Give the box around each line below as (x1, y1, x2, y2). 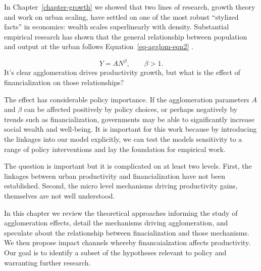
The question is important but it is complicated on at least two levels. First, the (4, 161, 252, 171)
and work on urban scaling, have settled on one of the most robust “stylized (4, 11, 239, 22)
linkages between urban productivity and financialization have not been (4, 170, 226, 181)
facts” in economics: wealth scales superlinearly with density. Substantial (4, 21, 229, 32)
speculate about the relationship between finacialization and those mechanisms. (4, 227, 249, 238)
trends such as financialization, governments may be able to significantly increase (4, 113, 255, 124)
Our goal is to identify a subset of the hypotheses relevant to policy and (4, 247, 227, 257)
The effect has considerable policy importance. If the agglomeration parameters (4, 94, 249, 104)
